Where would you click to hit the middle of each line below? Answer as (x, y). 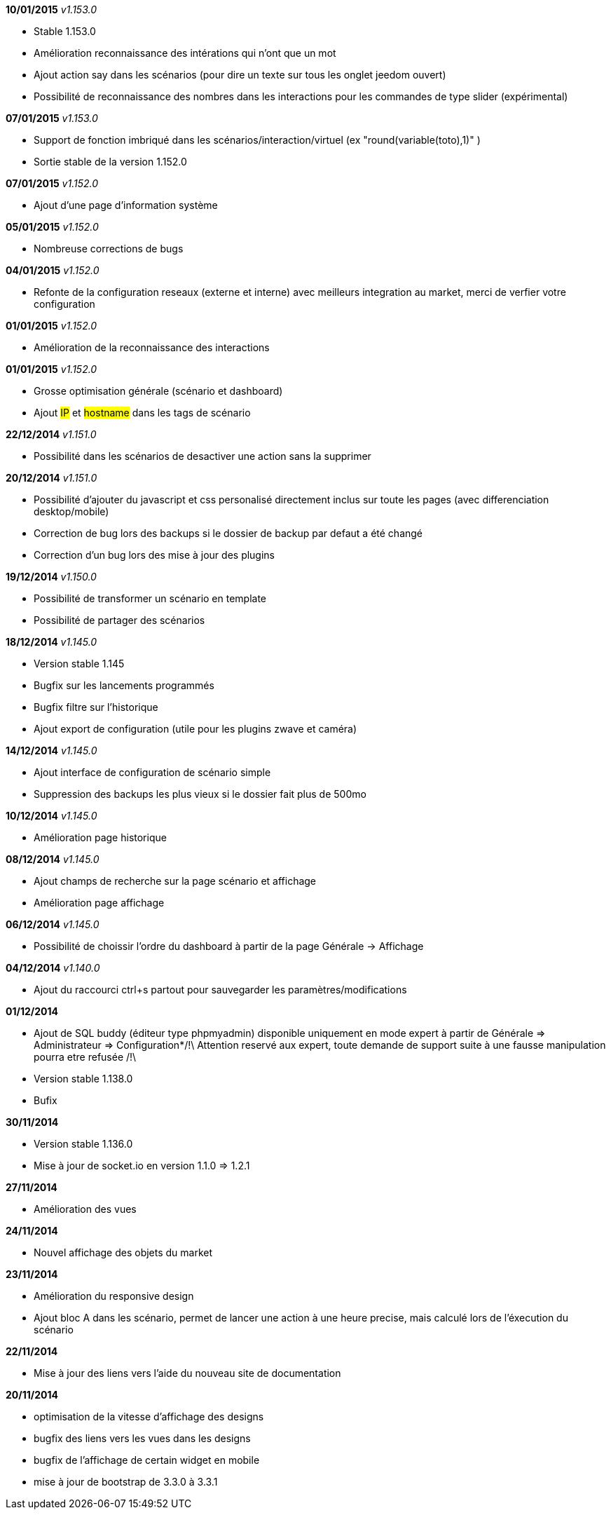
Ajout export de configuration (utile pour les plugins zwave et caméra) (195, 729)
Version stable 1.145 (79, 664)
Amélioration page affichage (99, 903)
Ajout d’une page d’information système (126, 205)
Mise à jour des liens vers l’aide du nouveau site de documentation (187, 1373)
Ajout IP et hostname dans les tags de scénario (142, 413)
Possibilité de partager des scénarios (119, 620)
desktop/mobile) (71, 511)
